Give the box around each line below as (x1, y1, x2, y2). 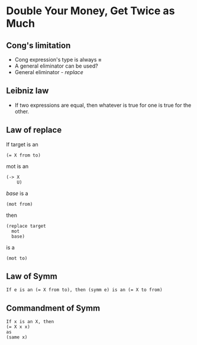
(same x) (6, 334, 28, 340)
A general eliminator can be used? (14, 62, 99, 69)
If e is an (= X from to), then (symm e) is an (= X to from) (6, 287, 163, 293)
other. (14, 108, 30, 115)
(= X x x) (6, 324, 31, 330)
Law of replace (6, 125, 62, 135)
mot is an (6, 162, 29, 170)
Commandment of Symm (6, 303, 101, 313)
